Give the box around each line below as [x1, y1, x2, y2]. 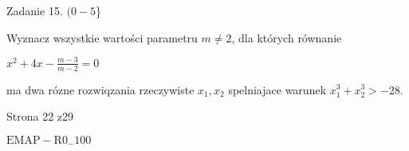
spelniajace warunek [228, 81, 327, 97]
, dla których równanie [231, 29, 342, 46]
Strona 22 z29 [6, 108, 74, 125]
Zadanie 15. [6, 2, 63, 18]
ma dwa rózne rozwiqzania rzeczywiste [6, 81, 195, 97]
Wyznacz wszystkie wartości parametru [6, 29, 198, 46]
